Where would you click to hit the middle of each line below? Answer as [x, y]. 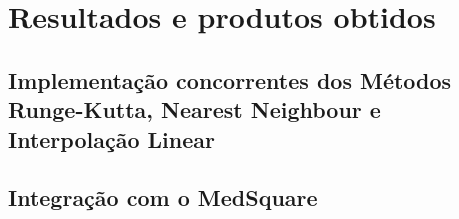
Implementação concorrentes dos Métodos [230, 79]
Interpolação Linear [111, 138]
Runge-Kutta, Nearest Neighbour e [194, 109]
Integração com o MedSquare [163, 197]
